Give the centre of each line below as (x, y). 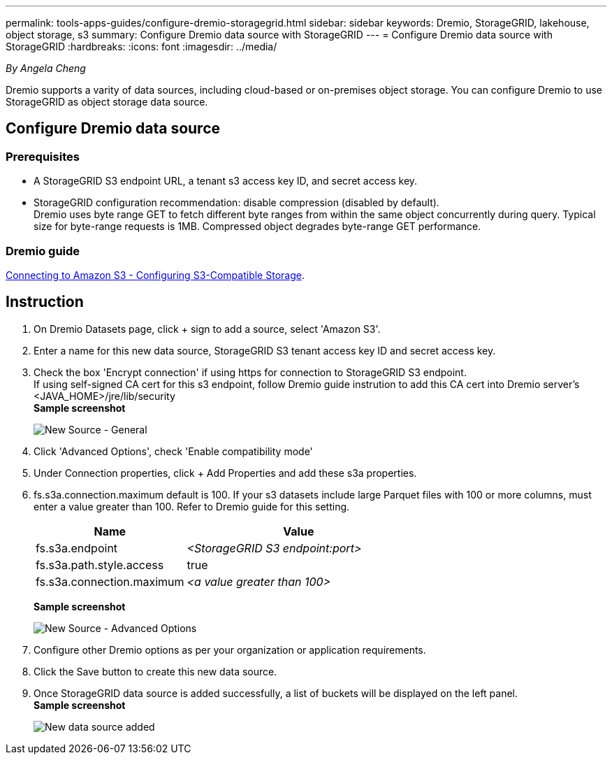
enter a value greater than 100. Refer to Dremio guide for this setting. (192, 506)
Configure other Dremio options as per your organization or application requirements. (230, 650)
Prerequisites (43, 156)
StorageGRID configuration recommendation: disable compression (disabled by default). (236, 203)
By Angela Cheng (46, 68)
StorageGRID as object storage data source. (107, 102)
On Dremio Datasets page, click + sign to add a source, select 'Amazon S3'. (207, 329)
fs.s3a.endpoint (77, 548)
